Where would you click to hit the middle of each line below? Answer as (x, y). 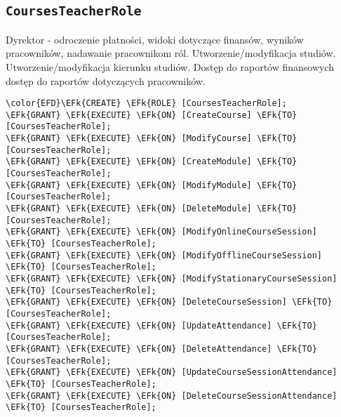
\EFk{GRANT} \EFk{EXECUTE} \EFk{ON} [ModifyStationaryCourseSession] (172, 279)
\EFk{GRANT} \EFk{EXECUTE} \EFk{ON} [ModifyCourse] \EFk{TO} (152, 139)
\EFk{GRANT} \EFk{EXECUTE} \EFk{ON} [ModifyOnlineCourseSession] (161, 232)
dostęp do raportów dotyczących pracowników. (106, 80)
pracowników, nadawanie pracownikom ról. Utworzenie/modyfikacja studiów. (171, 53)
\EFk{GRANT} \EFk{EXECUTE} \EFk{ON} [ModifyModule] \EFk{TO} (152, 185)
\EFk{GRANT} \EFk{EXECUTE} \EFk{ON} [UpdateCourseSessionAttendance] (172, 372)
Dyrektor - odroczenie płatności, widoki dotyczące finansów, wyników (155, 39)
